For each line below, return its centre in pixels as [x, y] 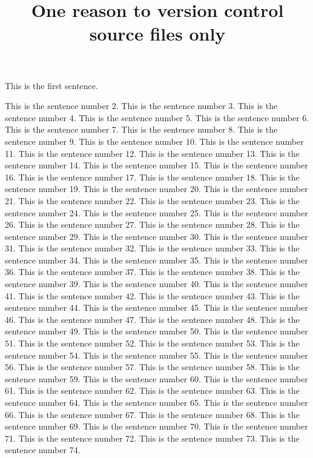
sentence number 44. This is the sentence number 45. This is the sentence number [156, 307]
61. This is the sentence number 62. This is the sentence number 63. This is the [152, 390]
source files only [157, 34]
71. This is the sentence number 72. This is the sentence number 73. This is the [152, 438]
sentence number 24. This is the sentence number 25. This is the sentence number [156, 212]
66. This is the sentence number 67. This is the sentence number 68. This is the [152, 414]
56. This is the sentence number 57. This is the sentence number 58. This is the [152, 367]
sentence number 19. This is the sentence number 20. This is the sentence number [156, 189]
